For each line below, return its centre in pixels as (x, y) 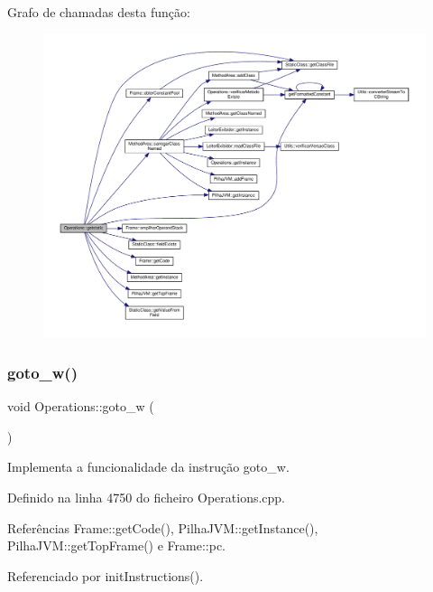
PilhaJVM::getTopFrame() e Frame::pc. (117, 545)
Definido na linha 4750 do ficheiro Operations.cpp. (147, 497)
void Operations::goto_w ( (81, 406)
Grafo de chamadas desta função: (99, 12)
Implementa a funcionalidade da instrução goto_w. (148, 467)
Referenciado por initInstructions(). (106, 575)
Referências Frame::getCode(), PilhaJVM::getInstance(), (163, 527)
